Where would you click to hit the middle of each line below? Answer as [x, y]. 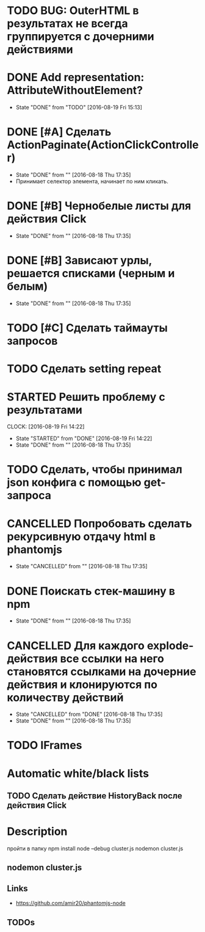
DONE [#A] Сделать [59, 132]
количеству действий [65, 697]
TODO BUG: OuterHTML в [73, 11]
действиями [40, 50]
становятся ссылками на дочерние [102, 671]
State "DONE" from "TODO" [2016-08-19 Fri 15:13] [79, 107]
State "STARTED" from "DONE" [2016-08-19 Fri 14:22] [84, 439]
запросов [32, 341]
